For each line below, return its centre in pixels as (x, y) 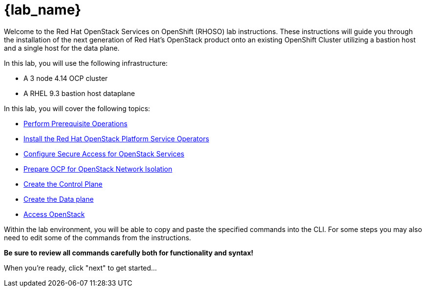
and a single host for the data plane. (62, 48)
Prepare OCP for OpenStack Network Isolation (98, 169)
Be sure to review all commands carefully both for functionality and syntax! (129, 252)
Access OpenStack (54, 214)
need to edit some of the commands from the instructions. (98, 237)
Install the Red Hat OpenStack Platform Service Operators (117, 138)
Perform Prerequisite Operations (75, 123)
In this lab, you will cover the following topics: (77, 108)
